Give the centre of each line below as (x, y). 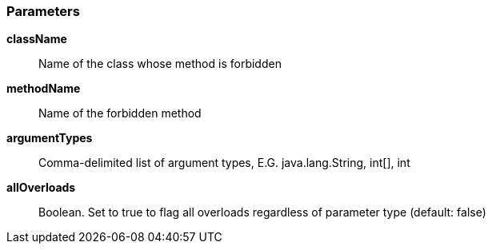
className (37, 39)
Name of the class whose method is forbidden (160, 64)
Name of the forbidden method (120, 113)
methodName (44, 89)
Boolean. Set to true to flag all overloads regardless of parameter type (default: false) (262, 212)
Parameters (43, 11)
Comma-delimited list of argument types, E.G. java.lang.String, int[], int (224, 163)
